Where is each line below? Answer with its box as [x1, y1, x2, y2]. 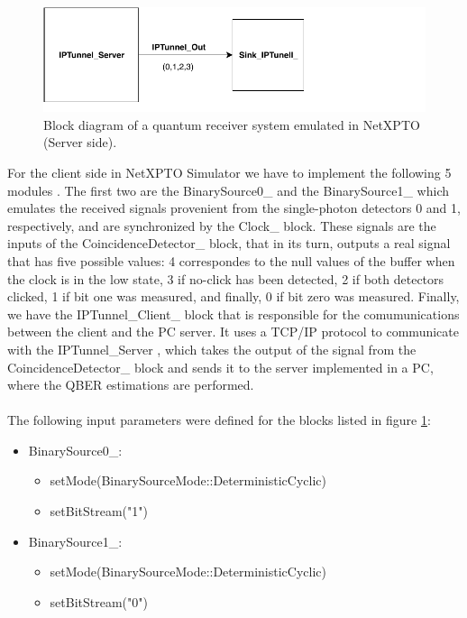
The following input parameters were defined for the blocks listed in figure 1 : [7, 410, 431, 429]
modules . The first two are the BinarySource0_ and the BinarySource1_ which [7, 180, 449, 199]
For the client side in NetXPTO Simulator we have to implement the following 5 [7, 162, 452, 181]
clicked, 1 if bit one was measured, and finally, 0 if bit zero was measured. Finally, [7, 287, 460, 306]
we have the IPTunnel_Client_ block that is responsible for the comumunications [7, 304, 460, 323]
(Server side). [43, 133, 117, 152]
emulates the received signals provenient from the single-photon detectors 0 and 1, [7, 198, 461, 217]
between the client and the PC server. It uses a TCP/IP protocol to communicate [7, 322, 459, 341]
